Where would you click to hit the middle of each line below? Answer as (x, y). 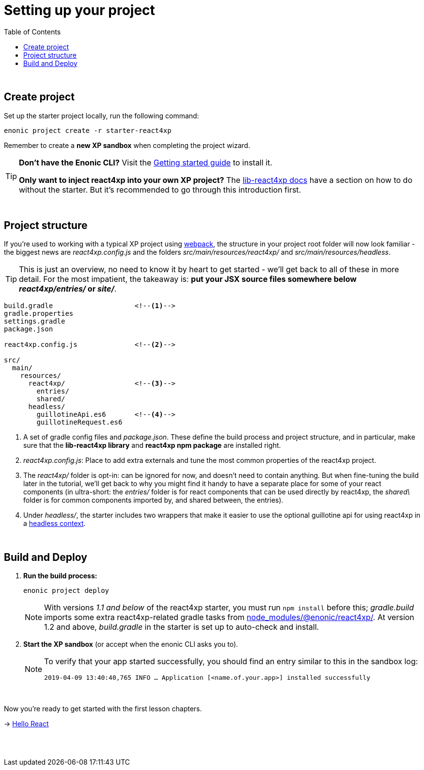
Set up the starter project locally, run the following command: (102, 115)
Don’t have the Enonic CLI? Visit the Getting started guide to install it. (146, 162)
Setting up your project (79, 10)
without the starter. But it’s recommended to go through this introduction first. (160, 189)
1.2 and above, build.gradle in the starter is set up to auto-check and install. (182, 627)
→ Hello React (26, 724)
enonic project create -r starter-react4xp (88, 130)
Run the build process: (60, 576)
